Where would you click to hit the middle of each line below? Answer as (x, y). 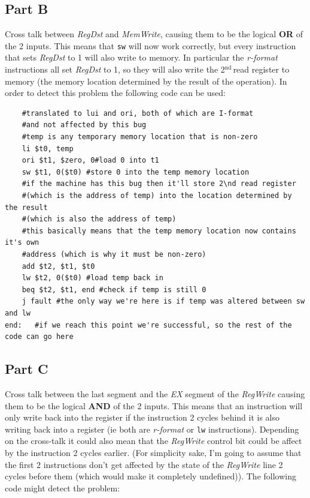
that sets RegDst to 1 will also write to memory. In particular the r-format (141, 57)
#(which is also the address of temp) (99, 219)
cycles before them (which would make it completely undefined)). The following (151, 476)
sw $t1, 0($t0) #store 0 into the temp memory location (136, 172)
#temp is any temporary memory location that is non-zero (140, 137)
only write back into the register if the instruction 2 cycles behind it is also (142, 417)
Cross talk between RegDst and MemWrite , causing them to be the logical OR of (154, 34)
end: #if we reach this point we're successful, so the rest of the (148, 325)
